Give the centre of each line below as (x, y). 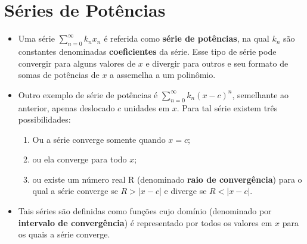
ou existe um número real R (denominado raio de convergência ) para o (167, 179)
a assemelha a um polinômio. (163, 75)
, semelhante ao (261, 94)
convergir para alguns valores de (77, 63)
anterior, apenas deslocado (66, 107)
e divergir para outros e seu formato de (217, 63)
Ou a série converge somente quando (99, 139)
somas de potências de (59, 75)
